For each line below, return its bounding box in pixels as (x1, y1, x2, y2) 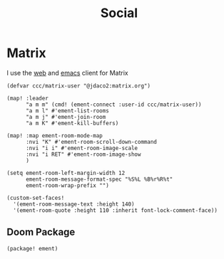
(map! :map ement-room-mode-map (6, 132, 103, 139)
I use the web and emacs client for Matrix (6, 68, 129, 77)
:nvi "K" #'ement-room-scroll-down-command (25, 138, 158, 145)
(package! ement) (6, 245, 58, 252)
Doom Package (6, 226, 76, 238)
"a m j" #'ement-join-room (25, 113, 106, 120)
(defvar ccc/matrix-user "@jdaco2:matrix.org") (6, 82, 151, 90)
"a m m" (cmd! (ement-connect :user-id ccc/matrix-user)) (25, 101, 202, 108)
